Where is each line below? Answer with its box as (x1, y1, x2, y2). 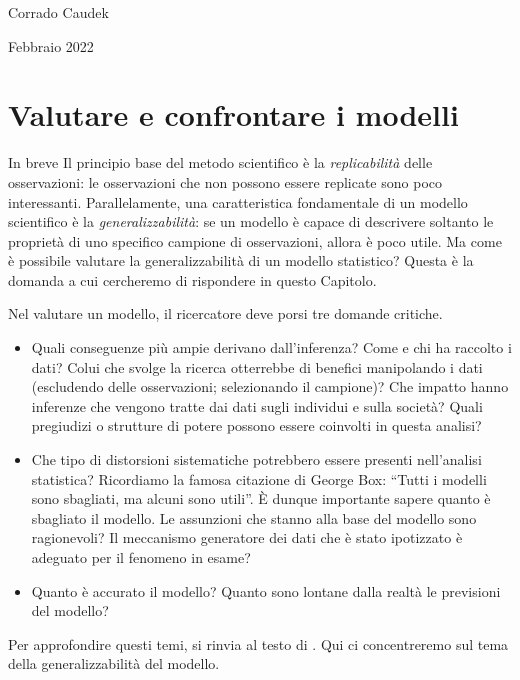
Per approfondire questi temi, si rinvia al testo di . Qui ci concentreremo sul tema (8, 633, 509, 654)
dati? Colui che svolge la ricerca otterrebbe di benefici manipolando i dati (31, 356, 483, 377)
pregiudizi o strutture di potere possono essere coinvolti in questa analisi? (31, 415, 482, 436)
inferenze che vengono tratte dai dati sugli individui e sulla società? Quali (31, 395, 483, 416)
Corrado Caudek (8, 2, 109, 22)
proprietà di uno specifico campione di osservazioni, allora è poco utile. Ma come (8, 230, 502, 251)
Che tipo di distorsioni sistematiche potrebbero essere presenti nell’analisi (31, 449, 482, 470)
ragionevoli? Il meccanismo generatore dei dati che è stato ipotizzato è (31, 527, 463, 548)
